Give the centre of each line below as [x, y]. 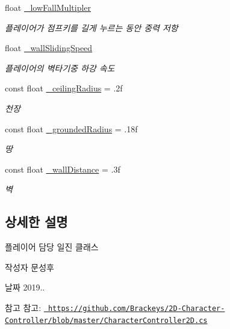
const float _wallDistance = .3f [63, 169]
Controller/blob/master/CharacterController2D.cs [106, 320]
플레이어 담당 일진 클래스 [52, 247]
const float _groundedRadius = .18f [71, 128]
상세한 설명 [36, 222]
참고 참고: [23, 307]
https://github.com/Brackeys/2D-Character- [136, 308]
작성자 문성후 [30, 267]
